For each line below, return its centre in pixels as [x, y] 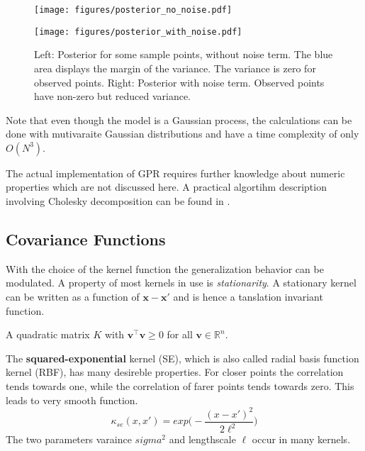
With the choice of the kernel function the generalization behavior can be [165, 268]
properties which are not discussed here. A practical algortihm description [166, 187]
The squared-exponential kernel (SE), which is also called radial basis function [182, 358]
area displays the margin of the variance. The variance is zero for [175, 68]
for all [180, 334]
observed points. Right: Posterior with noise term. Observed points [179, 82]
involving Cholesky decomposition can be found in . [118, 201]
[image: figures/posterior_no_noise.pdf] [133, 10]
